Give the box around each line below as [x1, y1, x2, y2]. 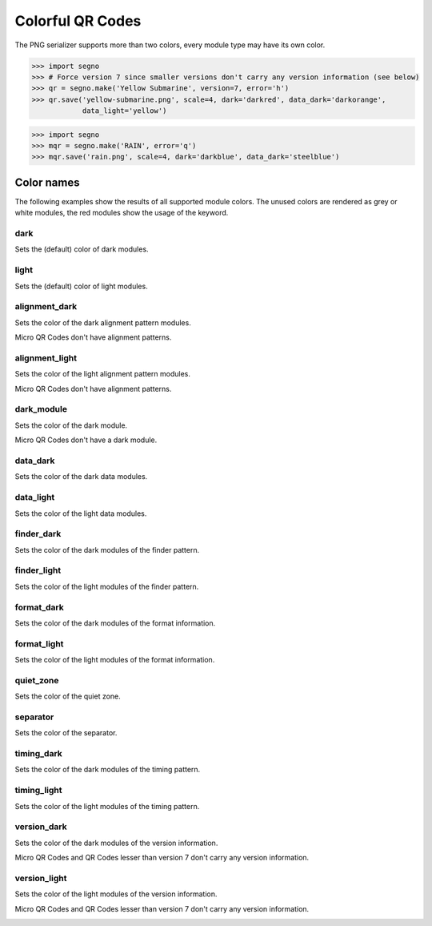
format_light [14, 638, 64, 649]
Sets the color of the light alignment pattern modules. [14, 369, 191, 379]
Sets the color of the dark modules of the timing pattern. [14, 765, 201, 775]
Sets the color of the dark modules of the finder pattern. [14, 545, 200, 554]
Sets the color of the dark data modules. [14, 472, 148, 481]
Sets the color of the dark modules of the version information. [14, 838, 218, 847]
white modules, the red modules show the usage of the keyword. [14, 208, 229, 218]
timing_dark [14, 748, 63, 759]
